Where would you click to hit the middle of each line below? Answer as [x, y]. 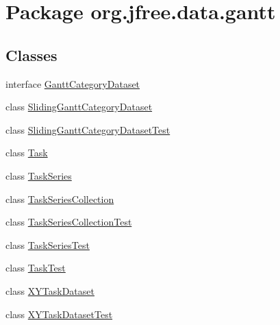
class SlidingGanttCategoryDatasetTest [88, 129]
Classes [31, 55]
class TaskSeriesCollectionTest [69, 222]
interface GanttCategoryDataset [73, 83]
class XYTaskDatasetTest [59, 314]
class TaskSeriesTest [48, 244]
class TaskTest [36, 268]
